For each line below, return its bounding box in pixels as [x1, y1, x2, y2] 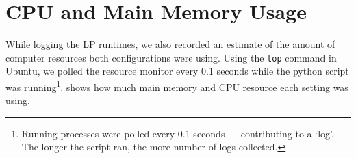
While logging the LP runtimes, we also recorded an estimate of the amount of [5, 37, 335, 51]
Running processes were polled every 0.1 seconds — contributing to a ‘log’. [21, 126, 334, 140]
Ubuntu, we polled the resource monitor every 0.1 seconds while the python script [5, 64, 349, 78]
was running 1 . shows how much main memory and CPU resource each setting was [5, 77, 348, 94]
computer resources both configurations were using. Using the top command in [5, 50, 337, 64]
